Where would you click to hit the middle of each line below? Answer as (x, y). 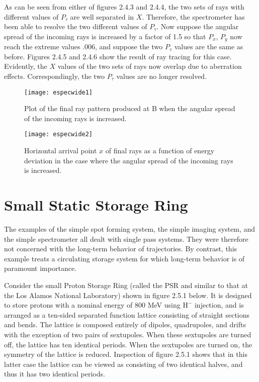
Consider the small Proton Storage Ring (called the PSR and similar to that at (126, 285)
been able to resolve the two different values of (76, 26)
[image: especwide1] (59, 92)
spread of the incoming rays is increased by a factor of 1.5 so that (105, 36)
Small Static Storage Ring (96, 205)
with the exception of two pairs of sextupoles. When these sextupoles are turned (128, 334)
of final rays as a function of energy (160, 151)
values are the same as (209, 46)
